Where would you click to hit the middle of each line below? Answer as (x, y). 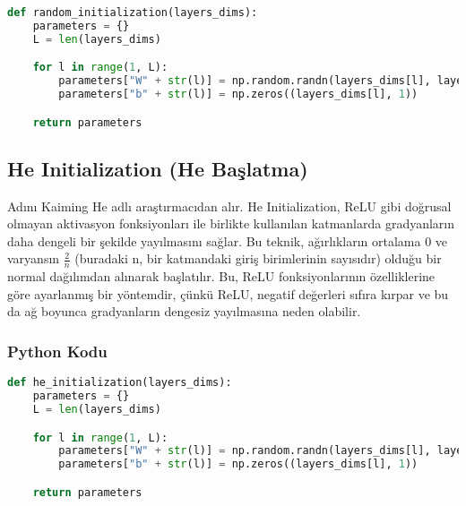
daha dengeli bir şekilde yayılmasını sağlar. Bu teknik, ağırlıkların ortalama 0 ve (228, 240)
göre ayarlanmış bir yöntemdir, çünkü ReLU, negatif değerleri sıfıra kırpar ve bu (228, 293)
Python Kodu (57, 351)
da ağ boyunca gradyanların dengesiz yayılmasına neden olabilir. (184, 311)
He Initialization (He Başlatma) (158, 168)
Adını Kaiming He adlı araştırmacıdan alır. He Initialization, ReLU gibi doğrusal (229, 206)
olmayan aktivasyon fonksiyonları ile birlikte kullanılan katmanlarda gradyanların (231, 223)
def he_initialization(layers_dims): (120, 383)
